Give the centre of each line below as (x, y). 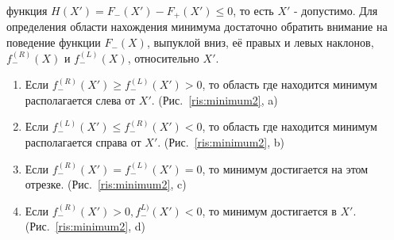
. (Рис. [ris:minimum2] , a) (214, 99)
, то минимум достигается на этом (285, 168)
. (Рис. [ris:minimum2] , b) (221, 142)
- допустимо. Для (336, 10)
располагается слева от (80, 99)
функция (27, 10)
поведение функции (54, 42)
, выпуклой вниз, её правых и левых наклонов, (260, 42)
